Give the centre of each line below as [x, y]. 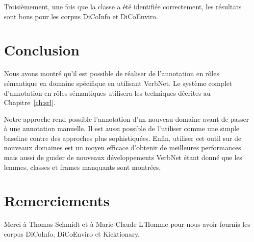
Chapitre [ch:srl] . [30, 102]
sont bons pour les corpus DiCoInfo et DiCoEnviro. [81, 16]
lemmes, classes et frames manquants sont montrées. [82, 167]
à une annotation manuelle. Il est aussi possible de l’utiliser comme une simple [122, 128]
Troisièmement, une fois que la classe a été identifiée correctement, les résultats [123, 6]
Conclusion [42, 50]
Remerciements [57, 201]
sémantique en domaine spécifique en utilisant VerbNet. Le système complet [118, 83]
